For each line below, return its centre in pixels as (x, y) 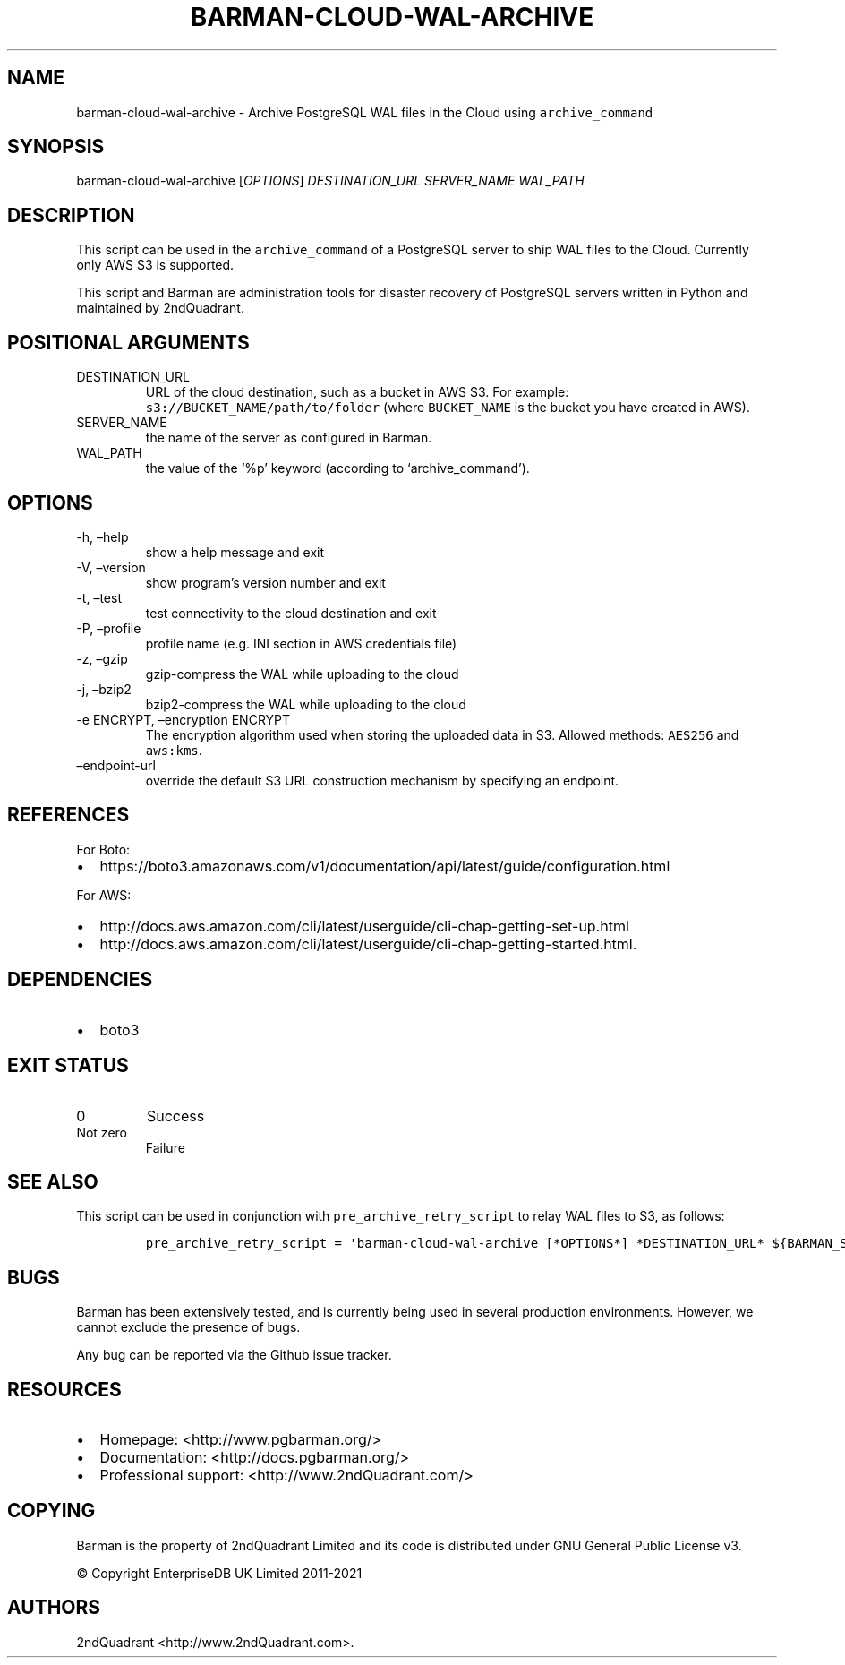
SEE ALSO (53, 1181)
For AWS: (104, 895)
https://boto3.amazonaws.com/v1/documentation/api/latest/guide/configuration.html (385, 866)
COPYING (51, 1511)
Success (175, 1116)
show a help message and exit (235, 552)
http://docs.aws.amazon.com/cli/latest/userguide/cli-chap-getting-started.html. (368, 944)
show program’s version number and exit (265, 582)
